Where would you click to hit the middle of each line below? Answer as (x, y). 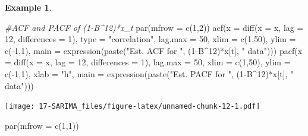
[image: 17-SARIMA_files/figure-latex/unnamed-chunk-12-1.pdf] (133, 107)
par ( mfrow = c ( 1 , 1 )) (42, 125)
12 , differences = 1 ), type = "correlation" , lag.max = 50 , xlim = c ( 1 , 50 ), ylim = (150, 39)
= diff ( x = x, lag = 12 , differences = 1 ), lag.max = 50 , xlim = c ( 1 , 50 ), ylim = (148, 62)
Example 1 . (28, 7)
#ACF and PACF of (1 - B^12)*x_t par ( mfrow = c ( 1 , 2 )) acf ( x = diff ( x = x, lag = (154, 27)
